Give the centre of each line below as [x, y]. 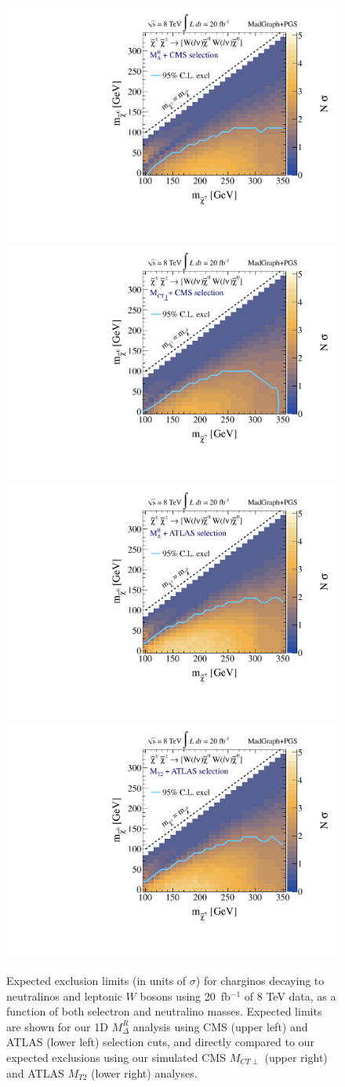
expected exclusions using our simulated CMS [116, 1057]
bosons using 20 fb [185, 996]
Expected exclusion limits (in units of [96, 980]
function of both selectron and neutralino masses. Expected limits [164, 1011]
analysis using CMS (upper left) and [220, 1026]
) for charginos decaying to [260, 980]
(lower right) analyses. [144, 1072]
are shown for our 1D [57, 1026]
